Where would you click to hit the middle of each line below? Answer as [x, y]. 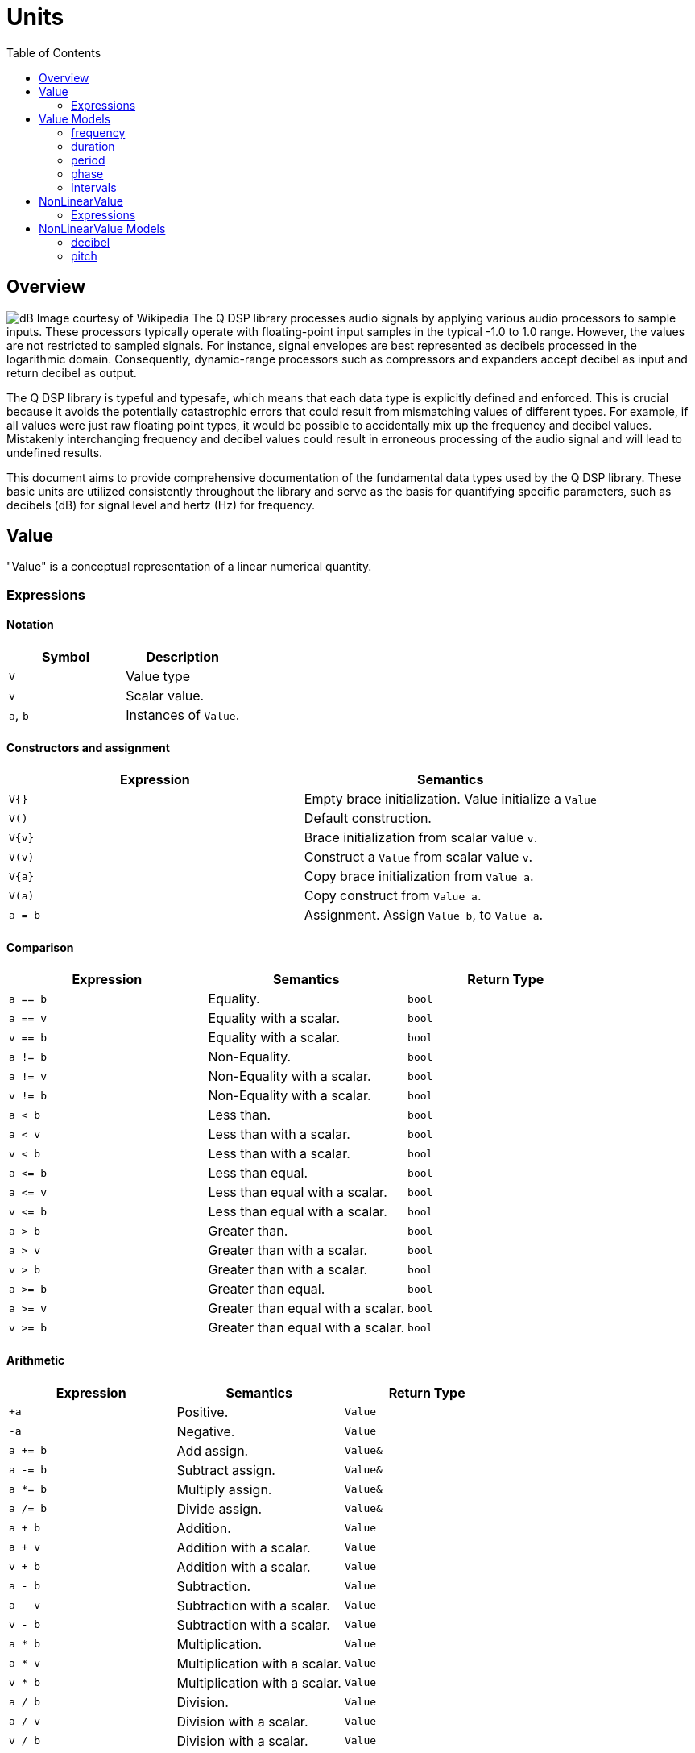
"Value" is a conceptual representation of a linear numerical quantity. [189, 567]
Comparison [40, 947]
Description [182, 657]
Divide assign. [219, 1508]
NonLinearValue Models [102, 228]
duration [93, 146]
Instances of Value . [183, 715]
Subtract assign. [226, 1470]
